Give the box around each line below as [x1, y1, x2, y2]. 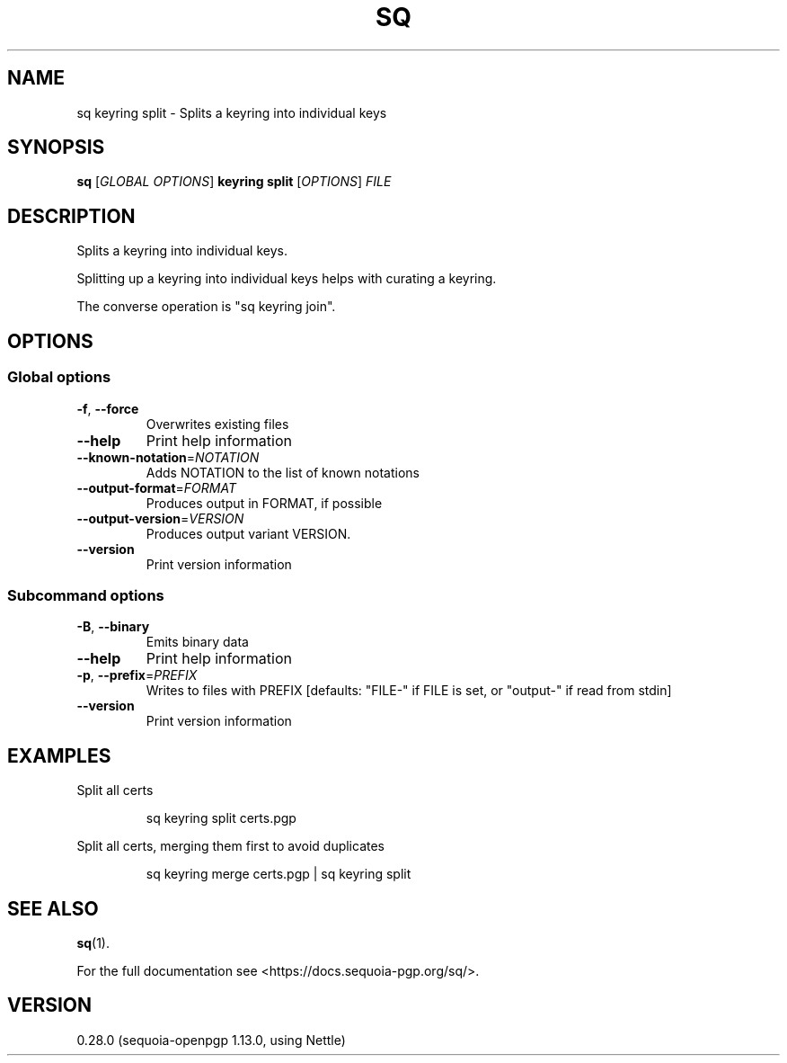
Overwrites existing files [146, 415, 289, 432]
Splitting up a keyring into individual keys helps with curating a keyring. [76, 271, 497, 287]
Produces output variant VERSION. [146, 525, 351, 541]
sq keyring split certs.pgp [146, 810, 296, 826]
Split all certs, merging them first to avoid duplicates [76, 838, 385, 854]
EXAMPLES [7, 744, 111, 767]
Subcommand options [7, 585, 164, 604]
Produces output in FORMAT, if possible [146, 495, 383, 511]
